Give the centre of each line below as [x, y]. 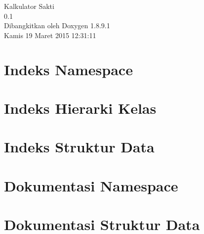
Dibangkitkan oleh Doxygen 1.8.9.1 [57, 25]
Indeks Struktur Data [79, 147]
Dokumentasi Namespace [91, 185]
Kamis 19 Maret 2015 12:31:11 [50, 35]
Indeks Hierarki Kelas [80, 108]
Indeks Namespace [68, 69]
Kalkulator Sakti [29, 6]
